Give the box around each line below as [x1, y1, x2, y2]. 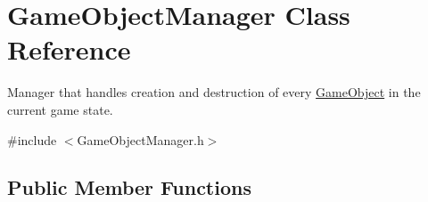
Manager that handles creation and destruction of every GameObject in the [7, 83, 421, 101]
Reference [7, 31, 131, 68]
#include [7, 130, 57, 149]
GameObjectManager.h [77, 130, 204, 149]
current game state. [7, 100, 113, 118]
